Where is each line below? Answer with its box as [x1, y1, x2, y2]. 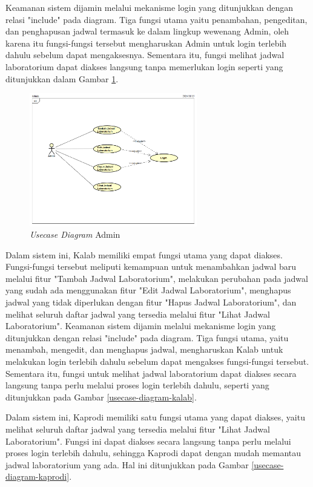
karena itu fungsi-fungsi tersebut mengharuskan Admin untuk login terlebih [5, 36, 287, 49]
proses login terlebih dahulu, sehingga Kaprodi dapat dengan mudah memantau [5, 446, 301, 459]
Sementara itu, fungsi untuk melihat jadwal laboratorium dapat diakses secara [5, 367, 297, 379]
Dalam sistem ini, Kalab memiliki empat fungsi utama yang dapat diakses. [5, 248, 283, 261]
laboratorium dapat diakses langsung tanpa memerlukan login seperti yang [5, 60, 283, 73]
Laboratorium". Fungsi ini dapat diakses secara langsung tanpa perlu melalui [5, 434, 291, 447]
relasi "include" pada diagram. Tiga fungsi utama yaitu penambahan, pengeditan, [5, 13, 308, 25]
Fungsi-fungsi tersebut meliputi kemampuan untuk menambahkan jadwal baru [5, 260, 297, 273]
